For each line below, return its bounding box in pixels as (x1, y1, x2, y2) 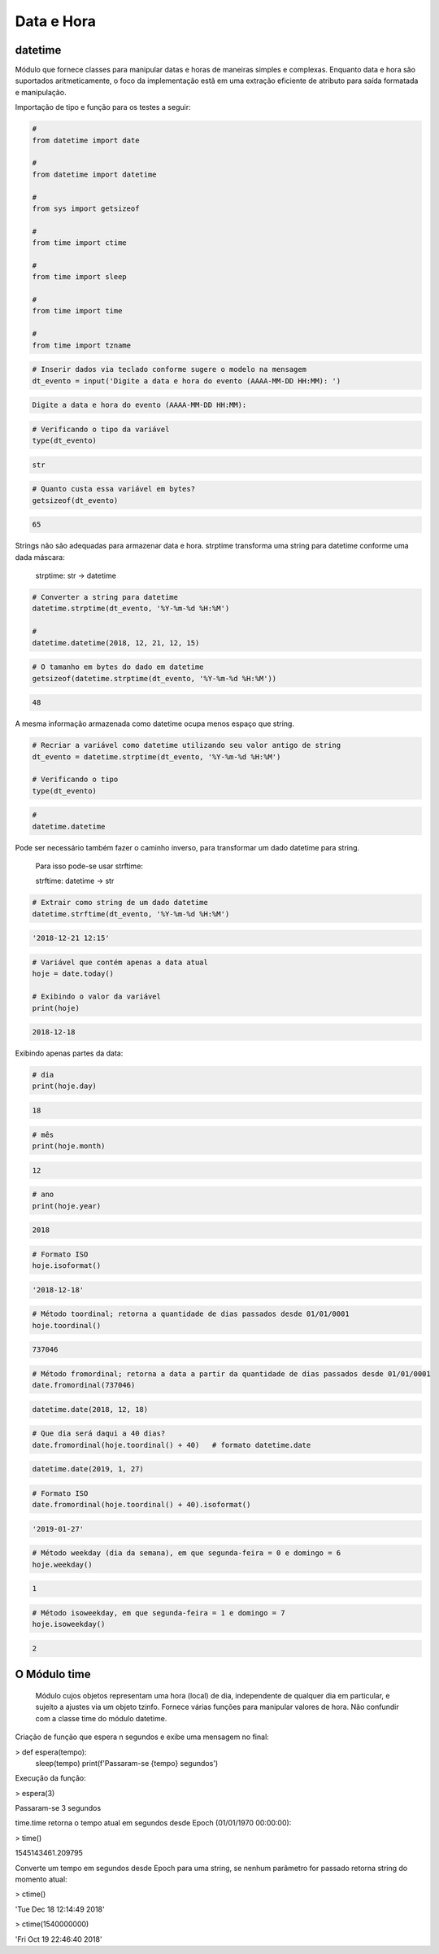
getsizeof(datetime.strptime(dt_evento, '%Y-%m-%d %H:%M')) (32, 674, 277, 683)
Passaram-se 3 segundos (15, 1803, 102, 1813)
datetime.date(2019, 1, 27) (32, 1465, 144, 1474)
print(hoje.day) (32, 1082, 98, 1091)
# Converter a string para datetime (32, 592, 179, 602)
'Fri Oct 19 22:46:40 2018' (15, 1934, 102, 1944)
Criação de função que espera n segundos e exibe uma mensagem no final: (15, 1732, 270, 1742)
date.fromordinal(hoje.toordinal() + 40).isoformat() (32, 1500, 251, 1510)
